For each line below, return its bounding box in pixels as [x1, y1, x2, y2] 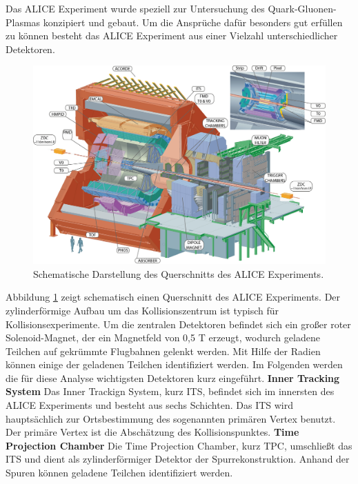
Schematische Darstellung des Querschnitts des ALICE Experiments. [33, 266, 324, 281]
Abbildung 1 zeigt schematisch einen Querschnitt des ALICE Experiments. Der [6, 290, 341, 304]
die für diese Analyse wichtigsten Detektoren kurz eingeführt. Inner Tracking [6, 370, 340, 385]
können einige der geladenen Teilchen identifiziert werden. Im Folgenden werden [6, 357, 343, 372]
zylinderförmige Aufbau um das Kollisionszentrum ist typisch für [6, 303, 279, 317]
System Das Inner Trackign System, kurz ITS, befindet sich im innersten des [6, 384, 335, 399]
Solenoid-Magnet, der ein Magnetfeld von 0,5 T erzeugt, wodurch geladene [6, 330, 320, 345]
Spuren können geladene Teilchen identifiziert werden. [6, 465, 233, 480]
